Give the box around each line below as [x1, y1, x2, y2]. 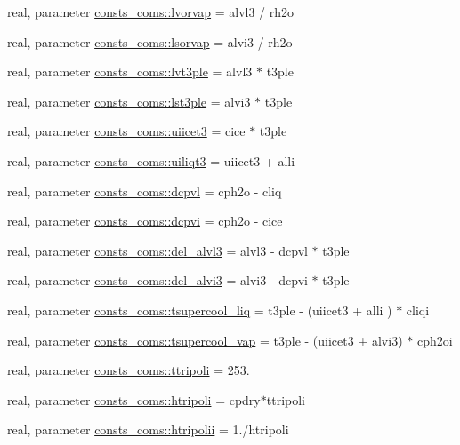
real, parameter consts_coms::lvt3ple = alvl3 [7, 62, 253, 81]
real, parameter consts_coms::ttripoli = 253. [7, 361, 250, 379]
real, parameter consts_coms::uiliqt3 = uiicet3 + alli [7, 151, 295, 170]
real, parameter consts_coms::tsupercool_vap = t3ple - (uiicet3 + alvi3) [7, 330, 403, 349]
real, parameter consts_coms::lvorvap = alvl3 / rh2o [7, 3, 295, 20]
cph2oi [416, 330, 453, 349]
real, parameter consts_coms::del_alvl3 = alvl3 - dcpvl [7, 241, 308, 259]
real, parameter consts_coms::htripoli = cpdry [7, 390, 261, 409]
